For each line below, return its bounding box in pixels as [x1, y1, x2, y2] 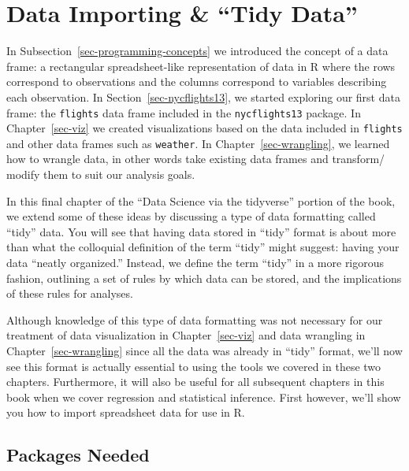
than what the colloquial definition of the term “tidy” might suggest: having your [6, 239, 400, 255]
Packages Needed [6, 443, 150, 467]
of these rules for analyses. [6, 285, 133, 302]
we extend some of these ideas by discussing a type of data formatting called [6, 208, 376, 224]
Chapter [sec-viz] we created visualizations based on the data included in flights [6, 120, 403, 136]
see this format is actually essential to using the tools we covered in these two [6, 358, 381, 374]
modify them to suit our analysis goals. [6, 166, 195, 183]
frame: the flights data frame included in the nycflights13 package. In [6, 104, 361, 121]
